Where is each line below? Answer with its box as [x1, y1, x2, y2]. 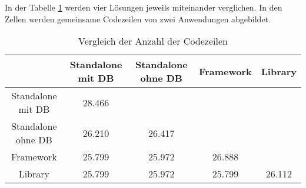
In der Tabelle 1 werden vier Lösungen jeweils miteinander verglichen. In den [5, 1, 282, 13]
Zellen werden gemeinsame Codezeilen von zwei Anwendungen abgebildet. [5, 12, 271, 25]
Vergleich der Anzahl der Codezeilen [78, 34, 228, 48]
